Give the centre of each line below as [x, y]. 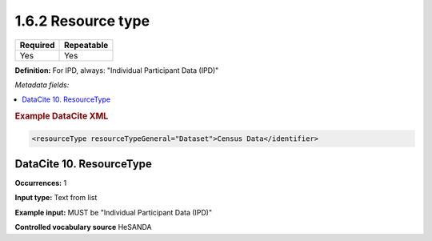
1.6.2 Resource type [82, 21]
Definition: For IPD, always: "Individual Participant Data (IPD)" [117, 70]
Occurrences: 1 [41, 183]
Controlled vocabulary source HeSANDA [83, 227]
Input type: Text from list [56, 198]
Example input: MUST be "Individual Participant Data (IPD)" [113, 212]
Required [37, 45]
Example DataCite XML [62, 116]
